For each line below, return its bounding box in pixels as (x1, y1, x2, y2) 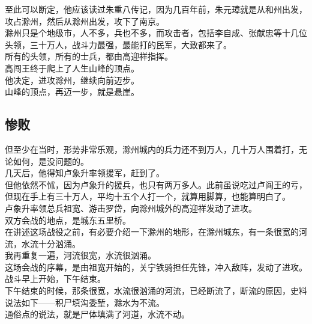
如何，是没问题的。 (13, 154, 89, 167)
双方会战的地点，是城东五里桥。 (5, 213, 131, 226)
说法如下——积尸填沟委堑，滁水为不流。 (5, 296, 164, 308)
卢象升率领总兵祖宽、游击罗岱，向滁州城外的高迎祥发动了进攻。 (5, 201, 257, 214)
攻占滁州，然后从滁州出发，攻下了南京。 (5, 14, 164, 27)
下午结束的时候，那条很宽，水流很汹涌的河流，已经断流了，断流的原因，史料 (5, 284, 307, 297)
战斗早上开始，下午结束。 (5, 272, 106, 285)
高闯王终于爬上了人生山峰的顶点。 (5, 61, 139, 74)
